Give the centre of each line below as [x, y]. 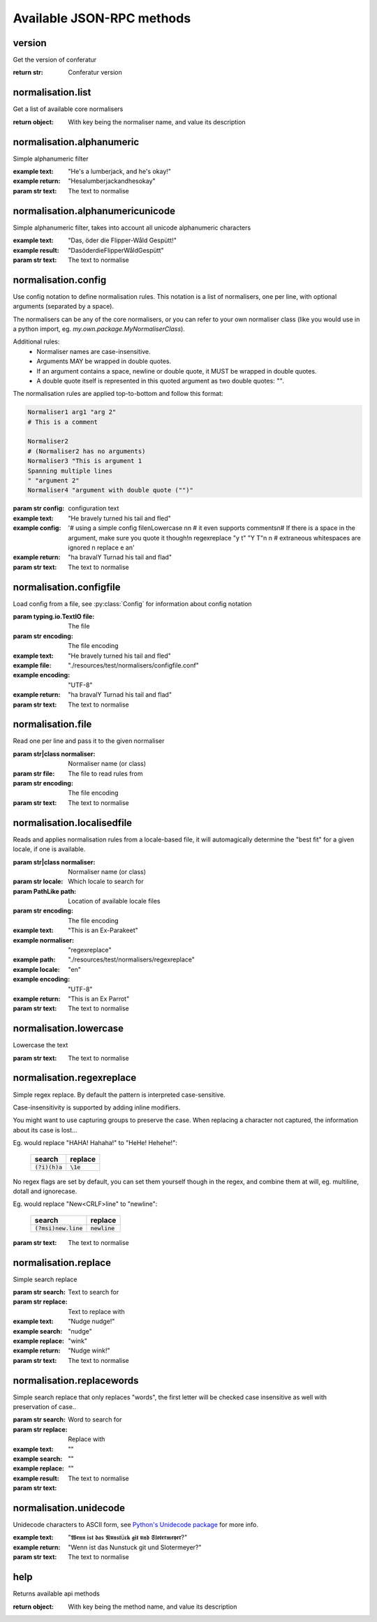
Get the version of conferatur [55, 60]
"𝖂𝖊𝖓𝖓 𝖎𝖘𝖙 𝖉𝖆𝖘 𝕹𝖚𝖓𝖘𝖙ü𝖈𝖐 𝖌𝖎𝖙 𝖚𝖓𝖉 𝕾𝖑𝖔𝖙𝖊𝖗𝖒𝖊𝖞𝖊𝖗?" [128, 1538]
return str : [28, 73]
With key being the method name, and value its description [153, 1607]
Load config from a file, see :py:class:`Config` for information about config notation [132, 603]
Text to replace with [96, 1311]
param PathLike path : [45, 891]
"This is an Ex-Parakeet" [103, 930]
